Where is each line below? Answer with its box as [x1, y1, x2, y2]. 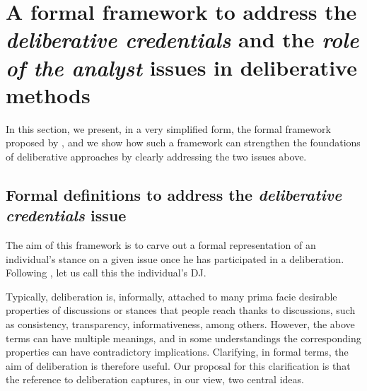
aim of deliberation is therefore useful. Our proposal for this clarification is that [6, 358, 351, 373]
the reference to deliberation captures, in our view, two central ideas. [6, 372, 304, 387]
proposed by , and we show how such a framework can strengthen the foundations [6, 135, 361, 150]
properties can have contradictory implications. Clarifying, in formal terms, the [6, 344, 349, 359]
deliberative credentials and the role [6, 25, 359, 54]
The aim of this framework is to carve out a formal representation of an [6, 238, 316, 252]
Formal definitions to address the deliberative [6, 183, 342, 205]
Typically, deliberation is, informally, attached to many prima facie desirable [6, 288, 337, 303]
